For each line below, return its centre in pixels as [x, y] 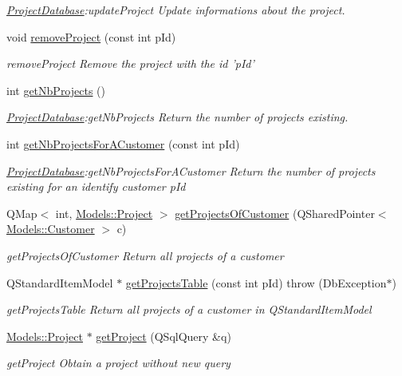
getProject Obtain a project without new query [118, 363]
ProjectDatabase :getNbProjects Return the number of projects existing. [177, 117]
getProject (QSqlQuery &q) [164, 336]
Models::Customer [51, 229]
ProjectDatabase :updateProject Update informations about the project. [176, 10]
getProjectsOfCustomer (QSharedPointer [275, 213]
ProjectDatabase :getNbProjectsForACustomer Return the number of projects [191, 170]
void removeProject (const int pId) [91, 36]
